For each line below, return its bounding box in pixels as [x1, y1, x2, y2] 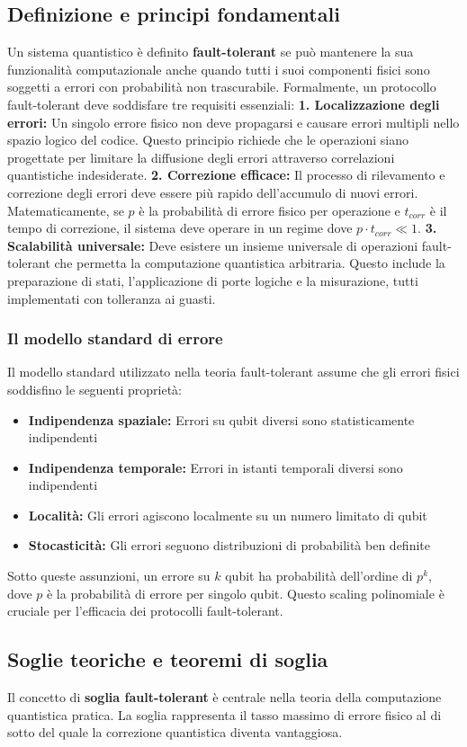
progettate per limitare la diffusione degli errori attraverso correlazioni [7, 147, 395, 166]
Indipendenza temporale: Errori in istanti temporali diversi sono [28, 458, 403, 476]
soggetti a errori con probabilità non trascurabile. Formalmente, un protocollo [7, 77, 436, 96]
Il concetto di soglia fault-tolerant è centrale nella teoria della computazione [7, 688, 442, 707]
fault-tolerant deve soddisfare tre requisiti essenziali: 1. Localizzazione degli [7, 94, 440, 113]
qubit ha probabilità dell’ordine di [225, 566, 413, 585]
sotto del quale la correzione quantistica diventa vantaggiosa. [7, 723, 343, 742]
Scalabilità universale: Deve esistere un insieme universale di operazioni [7, 236, 418, 254]
